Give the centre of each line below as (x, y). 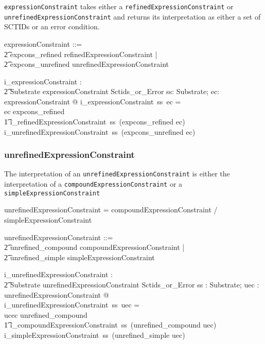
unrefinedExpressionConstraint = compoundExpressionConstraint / (111, 210)
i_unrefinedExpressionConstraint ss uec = (72, 305)
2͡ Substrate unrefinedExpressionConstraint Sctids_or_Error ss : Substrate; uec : (132, 284)
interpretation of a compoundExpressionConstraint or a (93, 184)
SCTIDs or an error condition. (52, 26)
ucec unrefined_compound (46, 314)
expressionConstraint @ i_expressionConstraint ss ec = (93, 101)
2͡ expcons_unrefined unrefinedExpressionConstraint (86, 64)
